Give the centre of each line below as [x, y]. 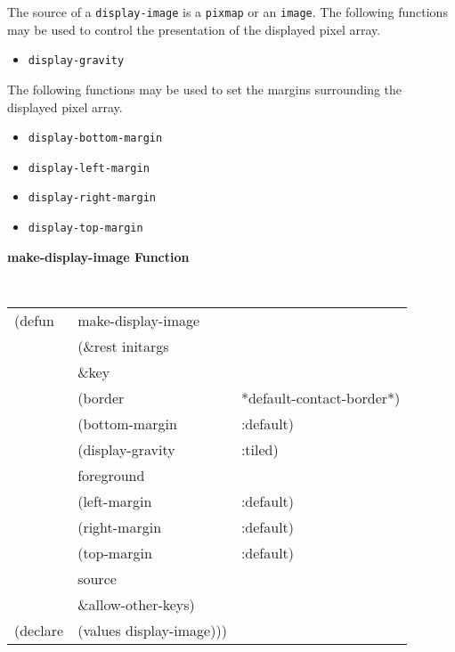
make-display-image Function [98, 256]
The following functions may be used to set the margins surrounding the [205, 89]
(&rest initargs [123, 346]
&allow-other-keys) [136, 604]
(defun [34, 320]
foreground [111, 475]
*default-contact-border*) [321, 397]
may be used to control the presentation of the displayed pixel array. [194, 29]
